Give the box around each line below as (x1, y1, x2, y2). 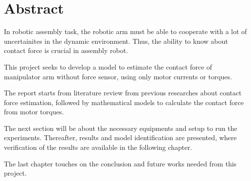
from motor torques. (4, 107, 64, 117)
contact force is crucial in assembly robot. (4, 45, 128, 55)
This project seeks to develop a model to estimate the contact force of (4, 61, 212, 72)
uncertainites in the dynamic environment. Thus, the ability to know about (4, 36, 228, 46)
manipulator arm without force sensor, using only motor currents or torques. (4, 71, 232, 81)
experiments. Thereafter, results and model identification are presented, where (4, 132, 237, 143)
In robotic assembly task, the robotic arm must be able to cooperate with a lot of (4, 26, 247, 36)
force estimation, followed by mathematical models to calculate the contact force (4, 97, 244, 107)
